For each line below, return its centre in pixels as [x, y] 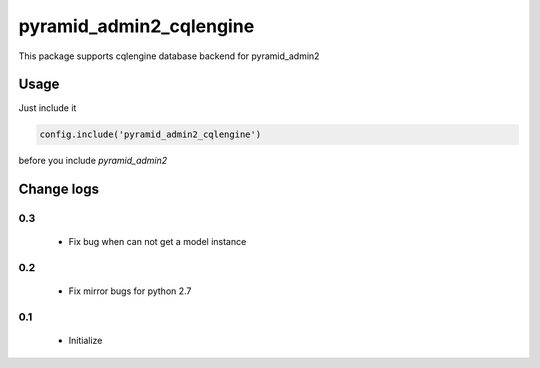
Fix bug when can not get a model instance [157, 242]
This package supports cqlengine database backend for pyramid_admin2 [169, 56]
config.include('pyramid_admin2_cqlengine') [150, 134]
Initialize [85, 341]
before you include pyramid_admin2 [93, 161]
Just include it [47, 108]
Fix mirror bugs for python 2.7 [130, 291]
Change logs [59, 189]
